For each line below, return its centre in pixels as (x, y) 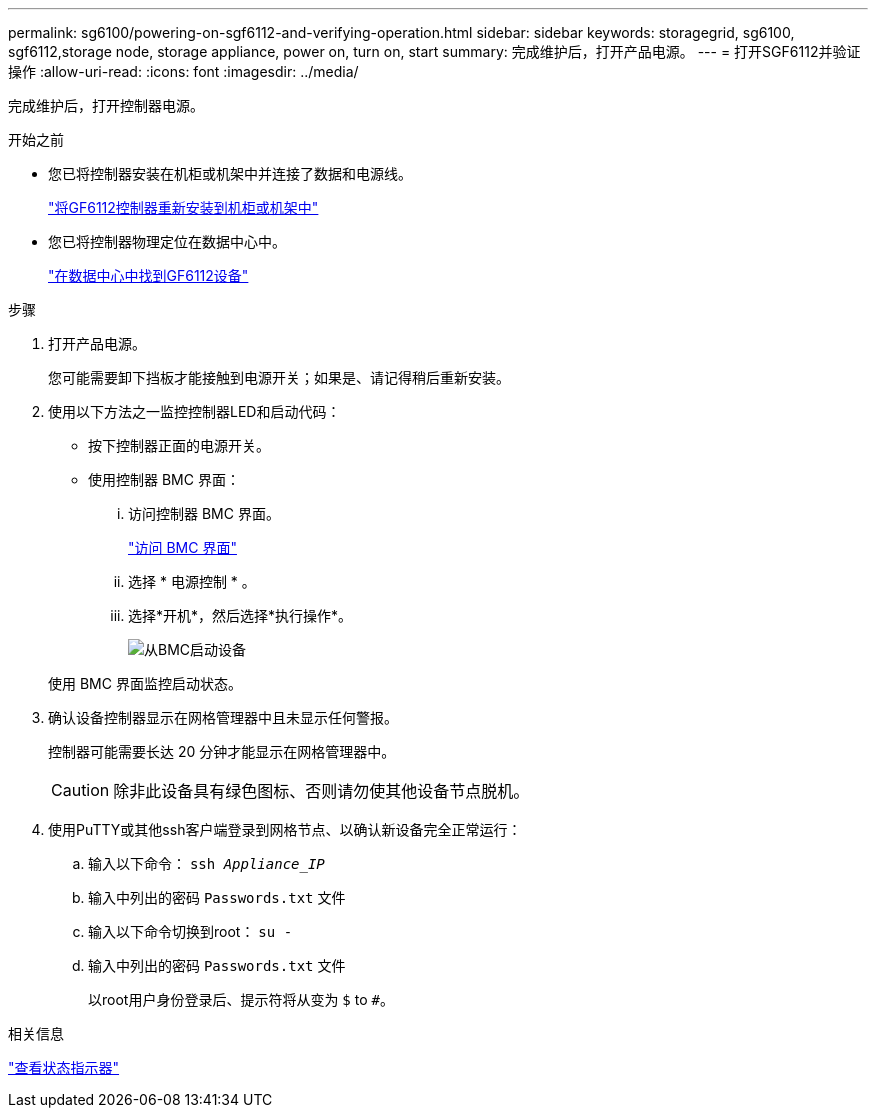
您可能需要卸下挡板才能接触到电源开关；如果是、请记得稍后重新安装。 (279, 377)
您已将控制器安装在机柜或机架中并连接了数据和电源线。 (230, 173)
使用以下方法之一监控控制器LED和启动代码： (194, 411)
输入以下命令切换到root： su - (190, 931)
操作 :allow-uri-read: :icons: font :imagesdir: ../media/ (183, 71)
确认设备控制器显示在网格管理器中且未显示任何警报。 (223, 717)
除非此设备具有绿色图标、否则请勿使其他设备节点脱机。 (321, 791)
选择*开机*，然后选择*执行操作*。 (240, 615)
